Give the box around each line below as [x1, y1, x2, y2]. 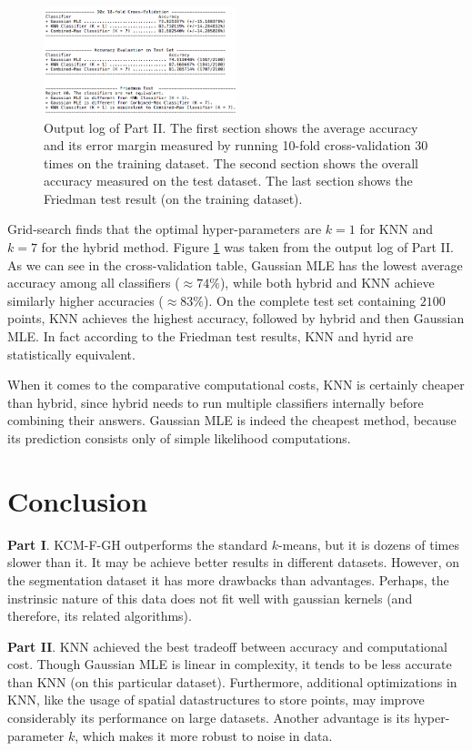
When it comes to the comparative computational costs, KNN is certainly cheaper [7, 375, 465, 394]
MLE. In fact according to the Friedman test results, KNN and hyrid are [7, 327, 414, 346]
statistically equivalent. [7, 344, 136, 363]
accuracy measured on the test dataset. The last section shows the [44, 171, 413, 190]
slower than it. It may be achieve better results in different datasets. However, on [7, 553, 460, 572]
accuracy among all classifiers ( [7, 273, 180, 292]
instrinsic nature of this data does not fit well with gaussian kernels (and [7, 588, 413, 607]
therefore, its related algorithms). [7, 606, 192, 625]
